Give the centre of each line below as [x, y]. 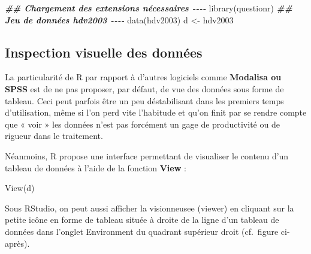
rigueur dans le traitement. [54, 136]
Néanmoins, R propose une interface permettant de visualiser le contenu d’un [147, 155]
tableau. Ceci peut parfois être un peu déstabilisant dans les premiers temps [144, 100]
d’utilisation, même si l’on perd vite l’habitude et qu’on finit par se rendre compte [156, 112]
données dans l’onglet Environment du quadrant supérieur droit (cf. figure [142, 231]
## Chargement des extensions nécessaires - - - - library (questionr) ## [149, 8]
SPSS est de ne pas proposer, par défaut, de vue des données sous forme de [144, 88]
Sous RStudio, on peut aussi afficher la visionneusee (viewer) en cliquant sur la [150, 208]
